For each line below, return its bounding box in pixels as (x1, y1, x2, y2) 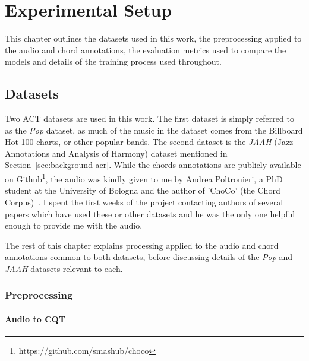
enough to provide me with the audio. (5, 219, 143, 232)
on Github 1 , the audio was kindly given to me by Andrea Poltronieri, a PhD (5, 171, 283, 185)
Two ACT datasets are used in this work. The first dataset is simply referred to (5, 112, 294, 125)
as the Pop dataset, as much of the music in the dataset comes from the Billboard (5, 123, 303, 136)
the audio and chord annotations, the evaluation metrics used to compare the (5, 43, 286, 56)
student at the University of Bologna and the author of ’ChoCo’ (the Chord (5, 184, 280, 197)
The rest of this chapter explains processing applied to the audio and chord (5, 239, 279, 251)
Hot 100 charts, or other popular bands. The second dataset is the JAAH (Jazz (5, 135, 294, 148)
